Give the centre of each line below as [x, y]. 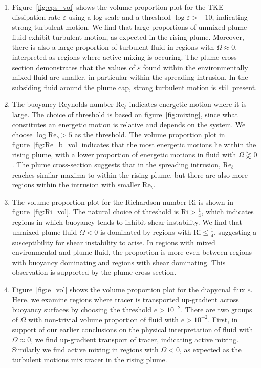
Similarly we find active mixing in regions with [85, 349]
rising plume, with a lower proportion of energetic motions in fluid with [124, 154]
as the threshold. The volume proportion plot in [150, 134]
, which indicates [227, 212]
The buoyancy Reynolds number [63, 104]
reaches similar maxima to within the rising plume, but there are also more [130, 174]
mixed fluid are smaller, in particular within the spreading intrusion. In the [130, 77]
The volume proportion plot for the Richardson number [99, 201]
